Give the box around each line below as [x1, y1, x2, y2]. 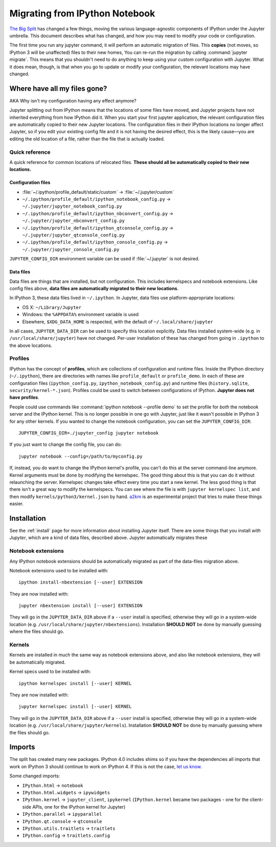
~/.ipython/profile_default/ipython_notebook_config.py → [22, 196, 171, 202]
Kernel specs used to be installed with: [9, 669, 91, 675]
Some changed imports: [9, 773, 60, 779]
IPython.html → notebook [22, 782, 83, 789]
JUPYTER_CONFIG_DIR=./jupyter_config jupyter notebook [18, 430, 159, 436]
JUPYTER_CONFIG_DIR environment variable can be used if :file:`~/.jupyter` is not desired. [9, 256, 200, 262]
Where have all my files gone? [9, 84, 107, 93]
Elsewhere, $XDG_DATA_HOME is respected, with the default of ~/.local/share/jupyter [22, 318, 213, 325]
